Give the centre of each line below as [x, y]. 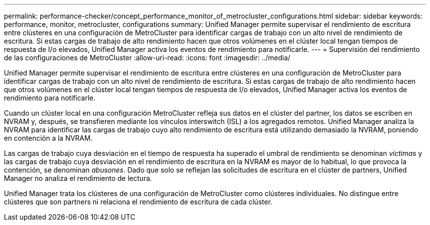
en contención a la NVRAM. [48, 138]
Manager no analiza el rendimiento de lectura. [78, 178]
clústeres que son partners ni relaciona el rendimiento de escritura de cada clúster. [138, 202]
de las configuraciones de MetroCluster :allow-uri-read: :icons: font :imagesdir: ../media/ [147, 58]
